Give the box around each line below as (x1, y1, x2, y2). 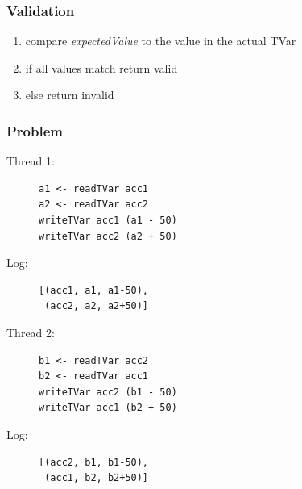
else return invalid (25, 86, 114, 103)
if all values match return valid (25, 59, 178, 76)
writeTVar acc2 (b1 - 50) (39, 386, 177, 398)
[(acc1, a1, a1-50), (39, 284, 149, 296)
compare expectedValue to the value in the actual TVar (25, 32, 296, 49)
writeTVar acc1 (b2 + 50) (39, 402, 177, 414)
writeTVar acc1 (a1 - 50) (39, 215, 177, 226)
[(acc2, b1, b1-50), (39, 456, 149, 468)
